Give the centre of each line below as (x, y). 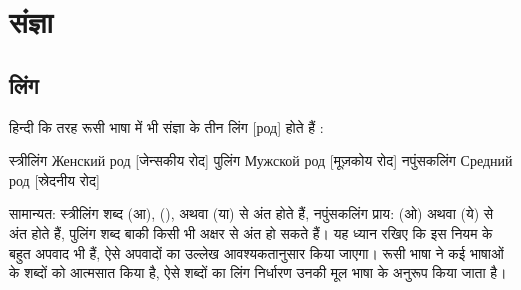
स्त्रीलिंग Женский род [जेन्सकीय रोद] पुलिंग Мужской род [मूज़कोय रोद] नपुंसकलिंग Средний (261, 160)
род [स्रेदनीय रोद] (54, 179)
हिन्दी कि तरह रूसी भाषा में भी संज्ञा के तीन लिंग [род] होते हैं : (166, 126)
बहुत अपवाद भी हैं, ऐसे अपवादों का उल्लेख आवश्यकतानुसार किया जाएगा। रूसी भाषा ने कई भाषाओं (256, 252)
